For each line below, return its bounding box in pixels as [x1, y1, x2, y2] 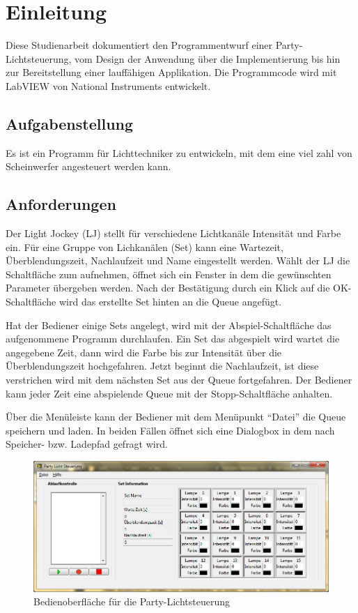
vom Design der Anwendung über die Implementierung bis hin [75, 51, 341, 66]
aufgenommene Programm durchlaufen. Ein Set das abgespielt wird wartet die [6, 331, 340, 346]
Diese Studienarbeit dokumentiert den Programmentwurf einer [6, 38, 273, 52]
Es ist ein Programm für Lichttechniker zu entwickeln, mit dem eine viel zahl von [6, 145, 352, 160]
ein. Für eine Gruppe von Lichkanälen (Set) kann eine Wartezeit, [6, 239, 283, 254]
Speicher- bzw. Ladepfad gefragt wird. [6, 437, 168, 451]
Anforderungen [6, 193, 116, 215]
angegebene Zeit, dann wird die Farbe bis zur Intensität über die [6, 345, 282, 359]
